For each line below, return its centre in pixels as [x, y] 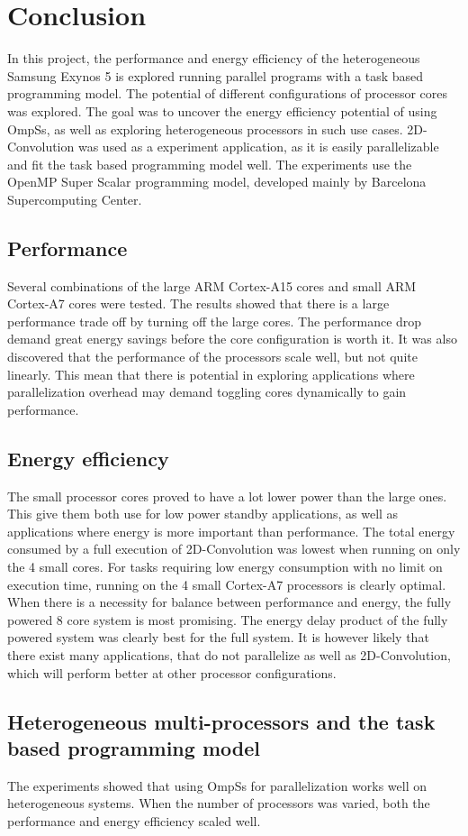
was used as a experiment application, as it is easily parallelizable [258, 147]
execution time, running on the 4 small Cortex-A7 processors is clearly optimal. [227, 584]
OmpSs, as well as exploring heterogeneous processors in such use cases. [205, 129]
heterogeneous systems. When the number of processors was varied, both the [219, 803]
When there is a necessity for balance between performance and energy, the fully [229, 602]
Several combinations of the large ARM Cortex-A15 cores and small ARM [212, 285]
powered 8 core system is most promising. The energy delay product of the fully [228, 619]
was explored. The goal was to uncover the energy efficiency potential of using [222, 110]
